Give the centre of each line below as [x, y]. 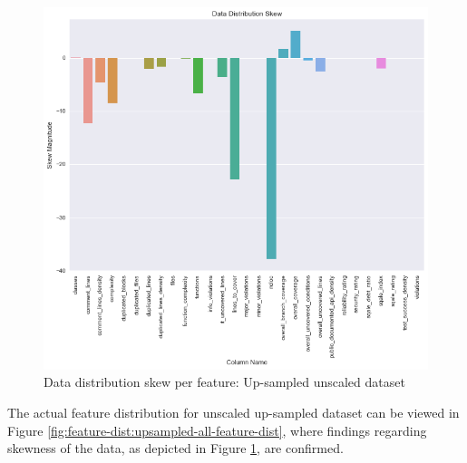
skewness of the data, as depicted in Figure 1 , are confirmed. [175, 448]
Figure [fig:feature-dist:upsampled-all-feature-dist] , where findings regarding [217, 430]
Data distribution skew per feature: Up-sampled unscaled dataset [224, 382]
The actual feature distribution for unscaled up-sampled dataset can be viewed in [233, 412]
